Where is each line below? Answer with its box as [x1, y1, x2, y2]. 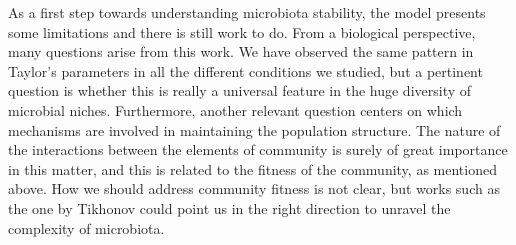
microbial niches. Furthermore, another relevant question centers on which [8, 99, 463, 120]
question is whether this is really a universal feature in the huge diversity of [8, 80, 472, 101]
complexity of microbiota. [8, 217, 165, 238]
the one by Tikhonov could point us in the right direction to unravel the [8, 197, 451, 218]
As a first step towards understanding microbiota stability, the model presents [8, 2, 486, 22]
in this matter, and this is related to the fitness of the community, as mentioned [8, 158, 497, 179]
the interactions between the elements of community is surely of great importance [8, 139, 508, 160]
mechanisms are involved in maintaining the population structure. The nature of [8, 119, 501, 140]
